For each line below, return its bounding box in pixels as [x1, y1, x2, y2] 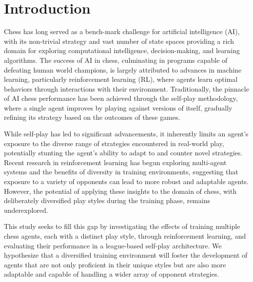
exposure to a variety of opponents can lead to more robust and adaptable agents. [4, 176, 249, 187]
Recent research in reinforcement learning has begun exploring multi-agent [4, 157, 227, 167]
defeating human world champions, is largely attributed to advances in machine [4, 64, 241, 75]
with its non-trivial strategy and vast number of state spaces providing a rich [4, 36, 234, 46]
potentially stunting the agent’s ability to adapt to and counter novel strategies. [4, 148, 243, 158]
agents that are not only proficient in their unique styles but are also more [4, 259, 226, 269]
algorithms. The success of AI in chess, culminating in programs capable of [4, 55, 228, 65]
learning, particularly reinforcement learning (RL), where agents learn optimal [4, 74, 238, 84]
